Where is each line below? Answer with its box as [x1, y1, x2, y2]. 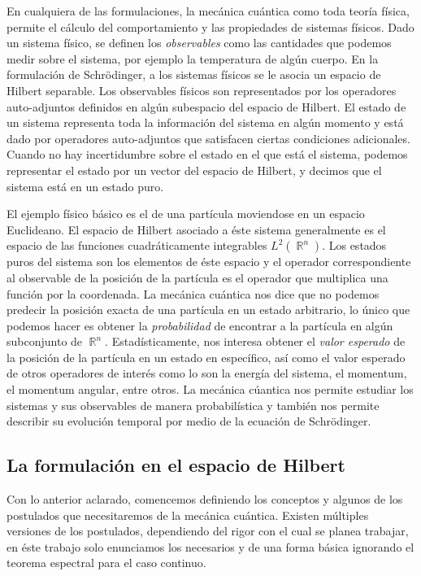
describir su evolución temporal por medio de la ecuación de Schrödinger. [7, 412, 371, 430]
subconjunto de [7, 333, 83, 350]
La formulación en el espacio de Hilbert [7, 452, 345, 478]
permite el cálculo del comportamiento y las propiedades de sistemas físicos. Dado [7, 18, 414, 35]
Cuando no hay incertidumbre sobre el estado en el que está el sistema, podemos [7, 146, 408, 163]
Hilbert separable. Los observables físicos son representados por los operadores [7, 81, 397, 98]
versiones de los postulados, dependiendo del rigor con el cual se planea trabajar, [7, 522, 409, 539]
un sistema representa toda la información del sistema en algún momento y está [7, 114, 404, 131]
